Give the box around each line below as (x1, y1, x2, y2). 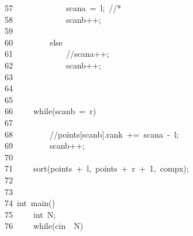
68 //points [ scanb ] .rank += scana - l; (5, 128, 179, 140)
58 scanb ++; (5, 13, 101, 25)
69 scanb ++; (5, 139, 85, 152)
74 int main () (5, 197, 55, 209)
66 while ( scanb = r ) (5, 105, 96, 117)
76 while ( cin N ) (5, 220, 84, 232)
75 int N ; (5, 208, 56, 220)
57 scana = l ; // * (5, 2, 122, 13)
